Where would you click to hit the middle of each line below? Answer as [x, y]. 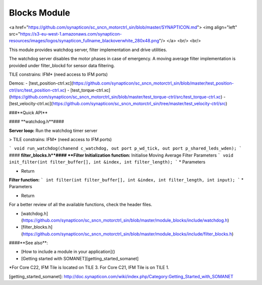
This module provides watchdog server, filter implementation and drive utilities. [88, 50]
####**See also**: [28, 243]
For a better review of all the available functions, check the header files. [81, 205]
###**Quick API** [28, 112]
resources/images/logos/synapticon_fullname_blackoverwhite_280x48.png [84, 41]
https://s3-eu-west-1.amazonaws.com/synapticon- [71, 34]
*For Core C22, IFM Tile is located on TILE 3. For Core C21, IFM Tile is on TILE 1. [89, 267]
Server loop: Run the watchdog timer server [53, 130]
